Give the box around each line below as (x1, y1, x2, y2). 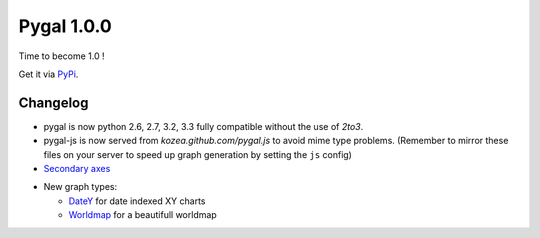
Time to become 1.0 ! (18, 50, 105, 62)
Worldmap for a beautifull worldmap (68, 209, 217, 221)
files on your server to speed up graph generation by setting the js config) (43, 148, 352, 160)
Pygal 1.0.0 (18, 15, 112, 37)
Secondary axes (43, 163, 111, 175)
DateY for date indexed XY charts (68, 195, 206, 207)
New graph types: (43, 181, 118, 193)
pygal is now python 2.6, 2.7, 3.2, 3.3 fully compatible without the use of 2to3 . (43, 120, 364, 132)
